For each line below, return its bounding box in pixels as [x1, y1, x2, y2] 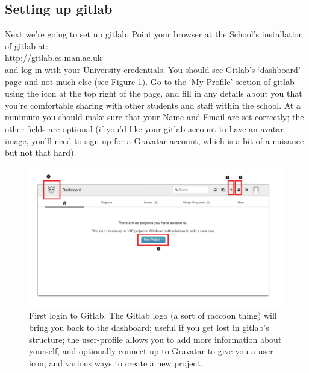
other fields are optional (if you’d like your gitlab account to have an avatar [5, 122, 284, 135]
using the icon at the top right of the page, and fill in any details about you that [5, 87, 302, 100]
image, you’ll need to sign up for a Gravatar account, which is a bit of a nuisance [5, 134, 304, 147]
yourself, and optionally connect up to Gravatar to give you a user [29, 345, 273, 357]
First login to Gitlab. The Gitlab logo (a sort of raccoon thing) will [29, 309, 277, 322]
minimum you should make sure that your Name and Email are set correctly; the [5, 110, 304, 123]
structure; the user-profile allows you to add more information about [29, 333, 282, 345]
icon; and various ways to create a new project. [29, 356, 203, 369]
